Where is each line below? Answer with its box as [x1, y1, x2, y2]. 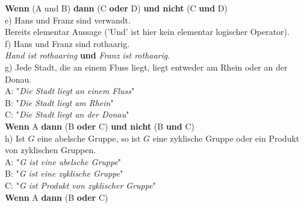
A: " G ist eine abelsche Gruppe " [5, 155, 122, 168]
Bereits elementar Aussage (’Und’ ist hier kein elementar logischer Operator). [5, 25, 290, 38]
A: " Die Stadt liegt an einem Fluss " [5, 84, 135, 97]
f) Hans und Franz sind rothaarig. [5, 37, 130, 49]
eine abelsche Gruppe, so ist [37, 131, 141, 144]
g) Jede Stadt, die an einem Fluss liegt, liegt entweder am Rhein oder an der [5, 60, 288, 73]
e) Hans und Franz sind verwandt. [5, 13, 131, 26]
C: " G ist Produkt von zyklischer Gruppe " [5, 178, 156, 191]
